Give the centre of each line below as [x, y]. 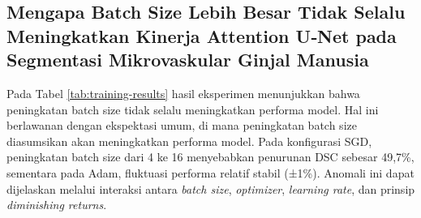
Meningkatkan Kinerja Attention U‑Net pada [202, 35]
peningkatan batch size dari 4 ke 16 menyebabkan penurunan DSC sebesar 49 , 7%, [210, 157]
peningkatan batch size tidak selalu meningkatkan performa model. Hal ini [193, 109]
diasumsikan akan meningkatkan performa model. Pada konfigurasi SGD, [189, 141]
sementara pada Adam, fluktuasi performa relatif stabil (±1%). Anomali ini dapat [210, 172]
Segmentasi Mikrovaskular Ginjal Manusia [188, 60]
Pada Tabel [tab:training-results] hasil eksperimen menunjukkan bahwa [183, 93]
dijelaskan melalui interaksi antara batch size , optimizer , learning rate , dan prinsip [211, 188]
